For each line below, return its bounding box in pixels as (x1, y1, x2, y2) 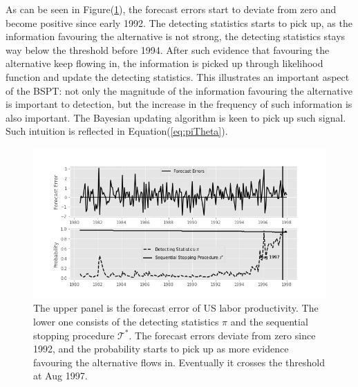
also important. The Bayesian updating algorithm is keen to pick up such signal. (6, 110, 346, 124)
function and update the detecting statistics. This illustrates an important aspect (6, 69, 350, 84)
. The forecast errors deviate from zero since (129, 328, 316, 342)
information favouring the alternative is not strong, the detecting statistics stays (6, 29, 346, 44)
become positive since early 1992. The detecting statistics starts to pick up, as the (6, 15, 352, 30)
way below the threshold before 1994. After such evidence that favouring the (6, 42, 330, 57)
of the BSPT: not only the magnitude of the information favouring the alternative (6, 83, 352, 97)
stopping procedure (33, 328, 115, 342)
